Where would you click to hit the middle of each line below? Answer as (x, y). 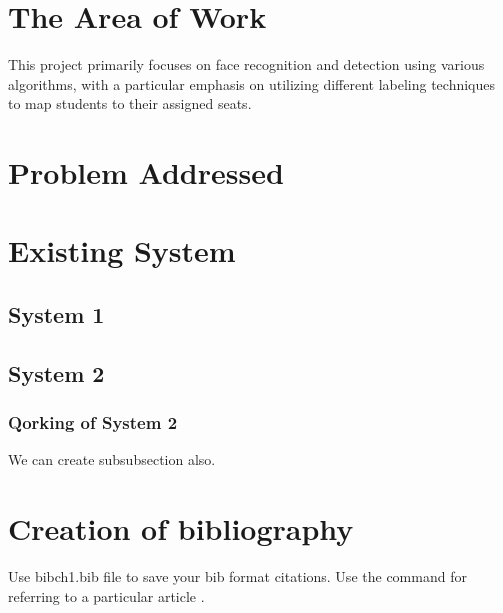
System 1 (56, 314)
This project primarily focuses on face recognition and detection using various (246, 64)
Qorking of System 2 (93, 422)
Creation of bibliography (181, 528)
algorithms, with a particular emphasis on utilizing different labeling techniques (252, 83)
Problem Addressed (146, 172)
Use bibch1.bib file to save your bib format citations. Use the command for (237, 576)
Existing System (122, 250)
